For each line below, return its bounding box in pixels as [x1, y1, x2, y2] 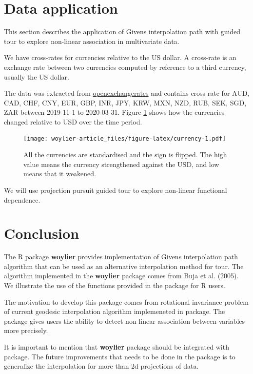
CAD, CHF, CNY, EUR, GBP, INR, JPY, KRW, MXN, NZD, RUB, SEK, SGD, [4, 97, 247, 107]
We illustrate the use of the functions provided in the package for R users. [4, 280, 225, 290]
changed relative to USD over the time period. [4, 116, 142, 126]
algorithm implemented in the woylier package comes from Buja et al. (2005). [4, 270, 239, 281]
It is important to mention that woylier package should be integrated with [4, 341, 229, 352]
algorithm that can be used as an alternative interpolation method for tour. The [4, 261, 244, 271]
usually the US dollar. [4, 71, 69, 82]
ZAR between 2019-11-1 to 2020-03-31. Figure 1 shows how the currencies [4, 107, 225, 117]
